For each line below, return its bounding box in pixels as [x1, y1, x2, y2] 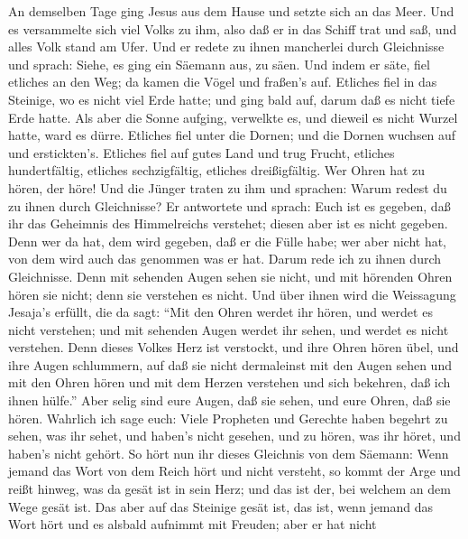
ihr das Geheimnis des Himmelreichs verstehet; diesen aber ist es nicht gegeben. [8, 214, 448, 233]
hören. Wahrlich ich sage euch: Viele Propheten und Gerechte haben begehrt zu [8, 408, 448, 427]
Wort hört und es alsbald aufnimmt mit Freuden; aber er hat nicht [8, 515, 377, 534]
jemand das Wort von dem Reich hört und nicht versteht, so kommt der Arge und [8, 461, 461, 480]
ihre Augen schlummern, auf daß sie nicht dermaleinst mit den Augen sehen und [8, 355, 452, 374]
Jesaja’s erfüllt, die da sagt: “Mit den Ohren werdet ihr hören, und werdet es [8, 302, 433, 321]
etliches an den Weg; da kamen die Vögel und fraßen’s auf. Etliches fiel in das [8, 72, 437, 91]
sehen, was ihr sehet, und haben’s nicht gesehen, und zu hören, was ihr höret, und [8, 426, 461, 445]
